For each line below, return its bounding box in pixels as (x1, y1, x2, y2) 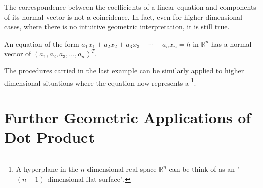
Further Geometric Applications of (4, 107, 251, 127)
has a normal (211, 38, 252, 49)
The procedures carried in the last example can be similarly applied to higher (4, 65, 244, 76)
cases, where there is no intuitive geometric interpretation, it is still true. (4, 21, 230, 32)
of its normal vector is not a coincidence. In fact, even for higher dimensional (4, 11, 242, 22)
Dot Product (4, 127, 95, 147)
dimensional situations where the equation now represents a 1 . (4, 76, 196, 88)
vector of (4, 48, 31, 59)
